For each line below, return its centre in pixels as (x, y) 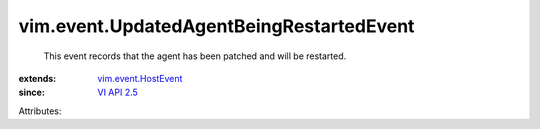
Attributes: (40, 111)
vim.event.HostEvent (140, 78)
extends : (37, 78)
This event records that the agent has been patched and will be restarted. (195, 56)
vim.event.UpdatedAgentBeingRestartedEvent (216, 26)
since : (31, 92)
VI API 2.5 (118, 92)
